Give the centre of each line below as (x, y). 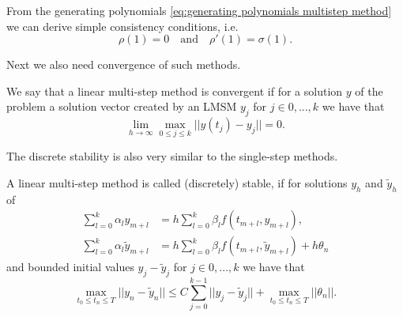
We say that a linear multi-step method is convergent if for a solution (175, 91)
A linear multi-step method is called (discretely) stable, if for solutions (177, 182)
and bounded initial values (70, 267)
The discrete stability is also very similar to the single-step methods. (172, 156)
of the (369, 91)
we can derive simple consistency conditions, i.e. (122, 26)
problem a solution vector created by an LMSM (122, 106)
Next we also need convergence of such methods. (124, 64)
